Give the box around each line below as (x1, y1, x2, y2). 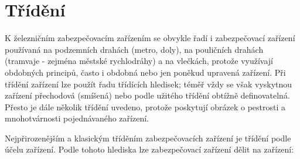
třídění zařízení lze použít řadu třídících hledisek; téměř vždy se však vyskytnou (5, 77, 292, 90)
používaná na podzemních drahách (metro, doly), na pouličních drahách (5, 43, 264, 55)
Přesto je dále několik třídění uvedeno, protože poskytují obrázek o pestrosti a (5, 100, 286, 113)
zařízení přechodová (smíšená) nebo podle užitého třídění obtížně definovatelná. (5, 89, 290, 102)
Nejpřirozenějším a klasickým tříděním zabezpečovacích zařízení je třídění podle (5, 131, 291, 144)
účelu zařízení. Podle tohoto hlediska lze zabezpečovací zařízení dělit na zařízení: (5, 143, 294, 155)
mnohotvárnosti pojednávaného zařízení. (5, 112, 149, 124)
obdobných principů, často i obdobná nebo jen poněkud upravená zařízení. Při (5, 66, 286, 78)
